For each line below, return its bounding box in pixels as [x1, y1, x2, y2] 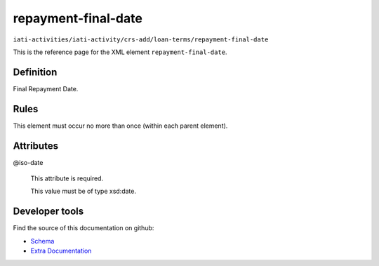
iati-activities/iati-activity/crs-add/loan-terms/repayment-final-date [13, 35, 269, 44]
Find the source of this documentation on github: [13, 224, 154, 232]
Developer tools [13, 206, 84, 218]
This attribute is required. [30, 174, 104, 182]
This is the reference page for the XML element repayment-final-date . [13, 48, 227, 56]
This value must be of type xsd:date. [30, 187, 137, 196]
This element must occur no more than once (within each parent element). [13, 121, 228, 130]
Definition [13, 66, 58, 78]
